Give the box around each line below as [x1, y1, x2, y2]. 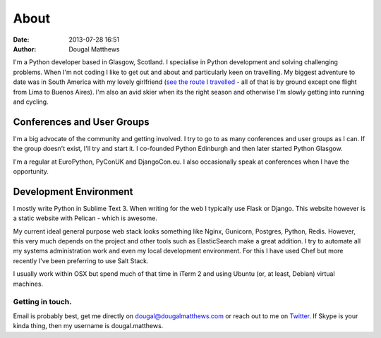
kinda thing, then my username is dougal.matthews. [13, 322, 164, 330]
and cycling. [13, 97, 49, 106]
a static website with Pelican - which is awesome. [13, 214, 158, 222]
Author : [13, 44, 37, 53]
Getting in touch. [13, 297, 72, 307]
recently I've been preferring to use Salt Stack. [13, 256, 149, 265]
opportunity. [13, 167, 49, 176]
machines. [13, 279, 44, 288]
